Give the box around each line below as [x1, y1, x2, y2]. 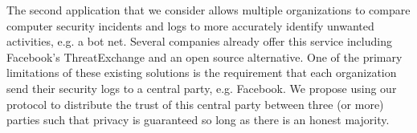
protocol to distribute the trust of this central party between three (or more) [6, 95, 384, 112]
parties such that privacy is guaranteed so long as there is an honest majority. [6, 111, 390, 128]
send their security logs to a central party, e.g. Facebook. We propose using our [6, 79, 397, 96]
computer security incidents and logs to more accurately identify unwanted [6, 17, 374, 34]
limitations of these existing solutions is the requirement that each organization [6, 64, 397, 81]
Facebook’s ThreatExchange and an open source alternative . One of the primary [6, 48, 403, 65]
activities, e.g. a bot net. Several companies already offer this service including [6, 33, 392, 50]
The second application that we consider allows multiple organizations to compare [6, 2, 411, 18]
